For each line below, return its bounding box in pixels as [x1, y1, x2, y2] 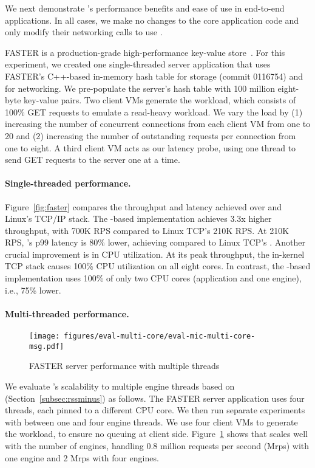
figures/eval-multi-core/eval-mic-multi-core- [64, 332, 256, 341]
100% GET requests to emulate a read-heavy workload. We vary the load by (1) [5, 105, 303, 118]
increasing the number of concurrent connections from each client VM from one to [5, 117, 311, 130]
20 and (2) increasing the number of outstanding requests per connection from [5, 129, 296, 142]
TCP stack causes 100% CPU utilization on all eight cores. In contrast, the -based [5, 260, 311, 272]
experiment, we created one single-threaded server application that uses [5, 58, 271, 71]
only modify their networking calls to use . [5, 26, 163, 38]
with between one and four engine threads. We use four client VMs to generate [5, 415, 298, 428]
